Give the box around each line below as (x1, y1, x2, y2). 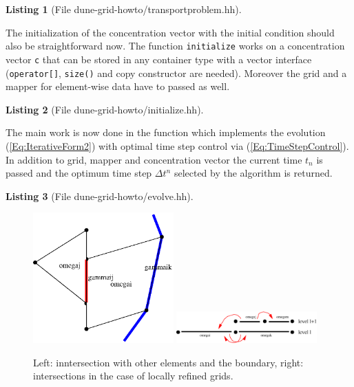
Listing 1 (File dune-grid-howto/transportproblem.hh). (6, 2, 242, 16)
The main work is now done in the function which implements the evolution (6, 125, 326, 140)
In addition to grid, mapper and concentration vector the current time (6, 152, 302, 166)
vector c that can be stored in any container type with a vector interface (6, 52, 312, 66)
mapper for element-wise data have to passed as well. (6, 79, 230, 93)
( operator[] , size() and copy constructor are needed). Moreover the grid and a (6, 65, 347, 80)
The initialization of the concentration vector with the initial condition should (6, 25, 335, 39)
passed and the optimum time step (6, 166, 152, 180)
